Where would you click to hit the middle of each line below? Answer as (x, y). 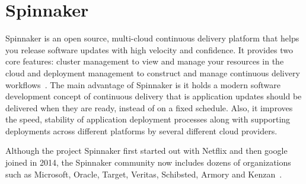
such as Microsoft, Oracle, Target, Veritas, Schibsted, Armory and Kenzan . (144, 174)
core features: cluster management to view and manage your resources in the (145, 61)
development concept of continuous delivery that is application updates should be (154, 96)
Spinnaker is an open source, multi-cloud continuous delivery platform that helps (152, 38)
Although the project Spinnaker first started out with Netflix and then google (146, 151)
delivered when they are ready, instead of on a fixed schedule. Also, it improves (149, 107)
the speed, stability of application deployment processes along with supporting (148, 119)
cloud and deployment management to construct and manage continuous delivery (153, 72)
